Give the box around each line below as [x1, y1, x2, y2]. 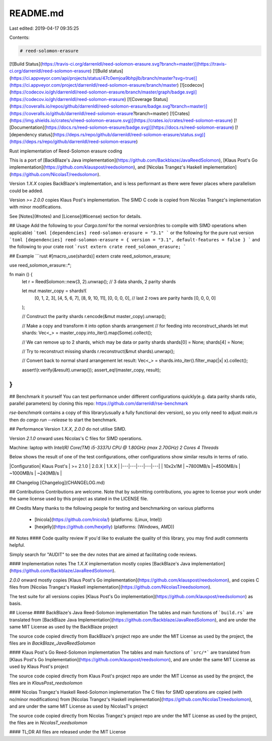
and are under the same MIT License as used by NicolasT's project [9, 703, 148, 709]
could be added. [9, 187, 44, 194]
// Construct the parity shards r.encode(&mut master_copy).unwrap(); [22, 313, 166, 320]
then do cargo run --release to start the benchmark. [9, 416, 118, 422]
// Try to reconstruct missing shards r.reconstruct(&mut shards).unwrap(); [22, 348, 175, 354]
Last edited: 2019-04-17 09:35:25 [9, 25, 79, 31]
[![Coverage [127, 96, 152, 102]
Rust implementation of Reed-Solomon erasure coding [9, 148, 122, 154]
